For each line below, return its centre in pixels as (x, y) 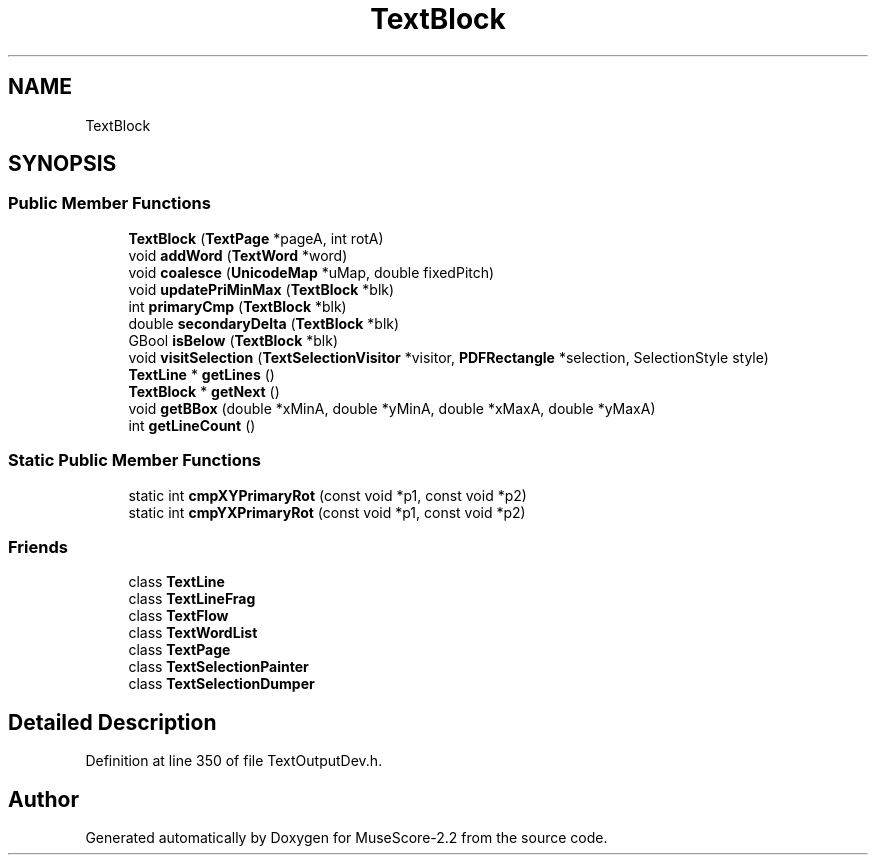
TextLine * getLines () (201, 374)
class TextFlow (178, 616)
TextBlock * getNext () (204, 391)
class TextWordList (193, 633)
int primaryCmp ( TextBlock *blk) (237, 306)
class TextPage (179, 650)
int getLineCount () (192, 425)
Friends (38, 546)
